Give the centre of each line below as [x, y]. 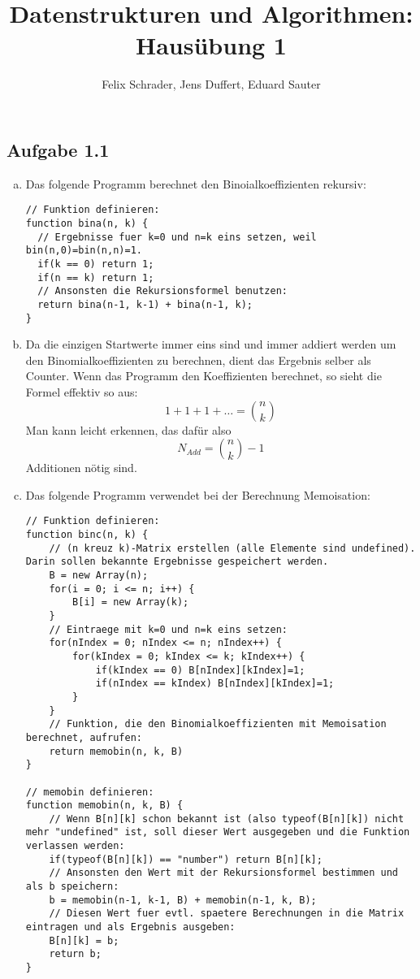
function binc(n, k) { [87, 535]
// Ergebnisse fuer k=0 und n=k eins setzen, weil [177, 237]
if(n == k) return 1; [96, 277]
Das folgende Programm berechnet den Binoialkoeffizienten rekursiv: [196, 183]
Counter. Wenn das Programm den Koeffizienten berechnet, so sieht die [204, 376]
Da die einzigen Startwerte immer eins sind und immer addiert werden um [211, 344]
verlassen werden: [75, 846]
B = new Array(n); [99, 575]
